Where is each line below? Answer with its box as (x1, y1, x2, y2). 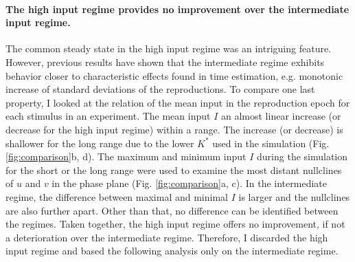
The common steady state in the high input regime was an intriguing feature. (5, 41, 332, 56)
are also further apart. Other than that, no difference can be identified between (5, 203, 339, 217)
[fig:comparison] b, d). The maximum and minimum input (5, 149, 247, 164)
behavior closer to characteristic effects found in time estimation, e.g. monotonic (5, 68, 343, 83)
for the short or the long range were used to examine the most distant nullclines (5, 162, 342, 177)
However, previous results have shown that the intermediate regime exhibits (5, 54, 325, 69)
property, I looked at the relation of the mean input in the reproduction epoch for (5, 95, 350, 109)
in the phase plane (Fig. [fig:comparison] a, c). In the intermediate (51, 176, 327, 190)
